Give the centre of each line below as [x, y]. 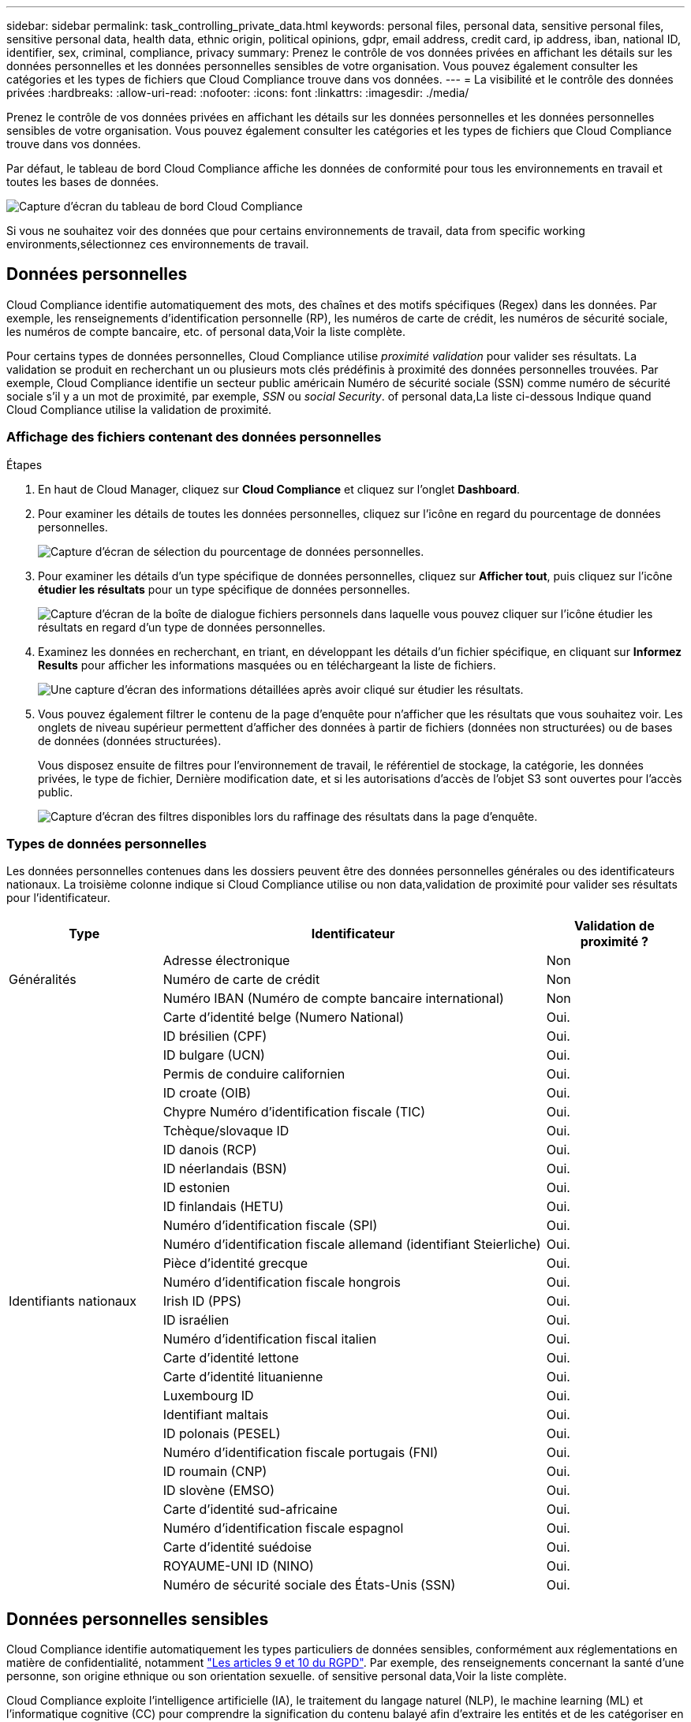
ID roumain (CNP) [215, 1472]
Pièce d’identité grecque [235, 1264]
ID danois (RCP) [210, 1150]
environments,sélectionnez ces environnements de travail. [158, 244]
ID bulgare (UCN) [214, 1055]
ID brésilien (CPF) [215, 1036]
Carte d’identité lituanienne [243, 1377]
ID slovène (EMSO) [219, 1491]
